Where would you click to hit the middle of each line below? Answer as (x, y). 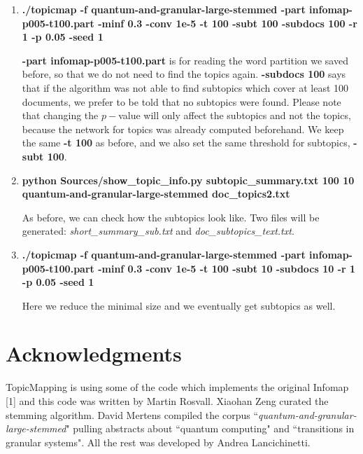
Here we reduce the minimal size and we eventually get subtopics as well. (179, 305)
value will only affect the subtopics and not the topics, (235, 115)
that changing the (60, 115)
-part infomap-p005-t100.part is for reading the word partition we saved (185, 60)
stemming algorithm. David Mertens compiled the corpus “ (132, 414)
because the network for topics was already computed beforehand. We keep (183, 129)
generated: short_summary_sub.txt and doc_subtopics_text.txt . (158, 231)
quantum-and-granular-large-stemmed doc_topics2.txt (156, 194)
